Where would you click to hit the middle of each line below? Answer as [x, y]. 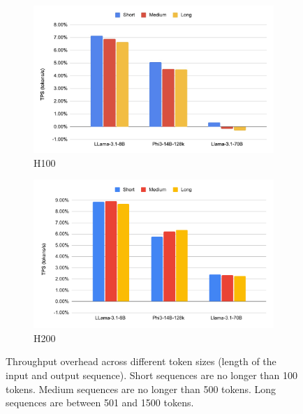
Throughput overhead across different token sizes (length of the [141, 361]
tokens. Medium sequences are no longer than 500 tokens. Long [141, 389]
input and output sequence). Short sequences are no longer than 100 [152, 375]
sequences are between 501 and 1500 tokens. [100, 402]
